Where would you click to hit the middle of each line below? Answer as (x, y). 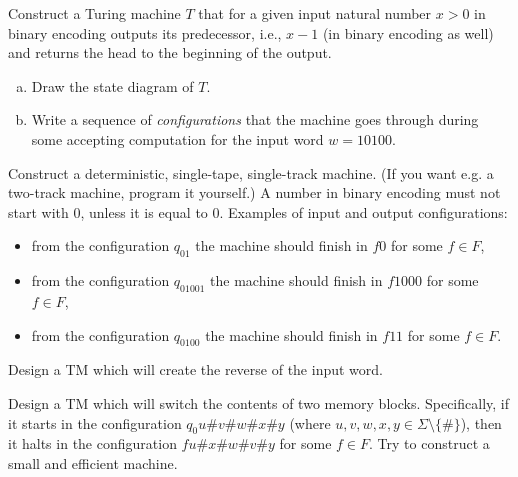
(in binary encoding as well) (408, 32)
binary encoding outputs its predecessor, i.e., (145, 32)
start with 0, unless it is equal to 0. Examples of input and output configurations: (258, 211)
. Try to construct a (429, 443)
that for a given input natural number (315, 13)
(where (310, 422)
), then (481, 422)
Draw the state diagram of (112, 85)
